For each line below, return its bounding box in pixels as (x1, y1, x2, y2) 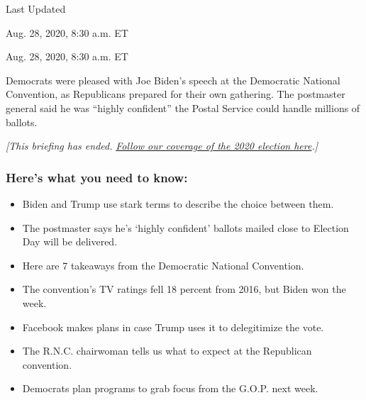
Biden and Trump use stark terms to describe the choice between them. (22, 196, 334, 211)
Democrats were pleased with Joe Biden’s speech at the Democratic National (6, 72, 340, 87)
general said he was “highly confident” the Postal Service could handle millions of (6, 100, 360, 115)
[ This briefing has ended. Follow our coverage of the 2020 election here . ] (6, 138, 318, 153)
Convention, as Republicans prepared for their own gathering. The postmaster (6, 87, 345, 101)
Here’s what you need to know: (6, 168, 188, 186)
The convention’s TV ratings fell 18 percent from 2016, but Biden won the (22, 282, 346, 296)
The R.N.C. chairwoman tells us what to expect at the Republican (22, 343, 312, 358)
